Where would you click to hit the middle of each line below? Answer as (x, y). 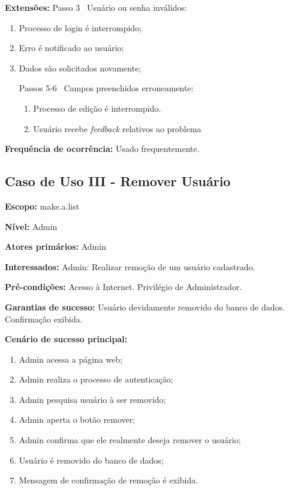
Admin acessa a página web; (71, 359)
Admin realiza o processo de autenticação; (96, 379)
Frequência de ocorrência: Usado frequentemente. (102, 149)
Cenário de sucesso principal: (66, 339)
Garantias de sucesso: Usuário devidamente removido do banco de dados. (145, 307)
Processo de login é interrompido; (80, 27)
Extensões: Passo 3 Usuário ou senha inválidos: (96, 7)
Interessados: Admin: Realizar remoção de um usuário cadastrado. (130, 266)
